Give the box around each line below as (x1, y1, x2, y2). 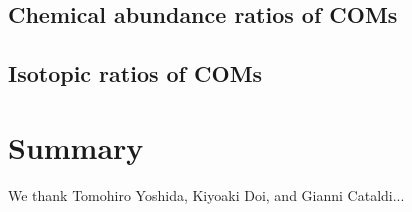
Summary (8, 126, 144, 167)
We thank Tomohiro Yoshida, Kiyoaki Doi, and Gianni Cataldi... (8, 184, 405, 205)
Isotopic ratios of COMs (8, 58, 263, 89)
